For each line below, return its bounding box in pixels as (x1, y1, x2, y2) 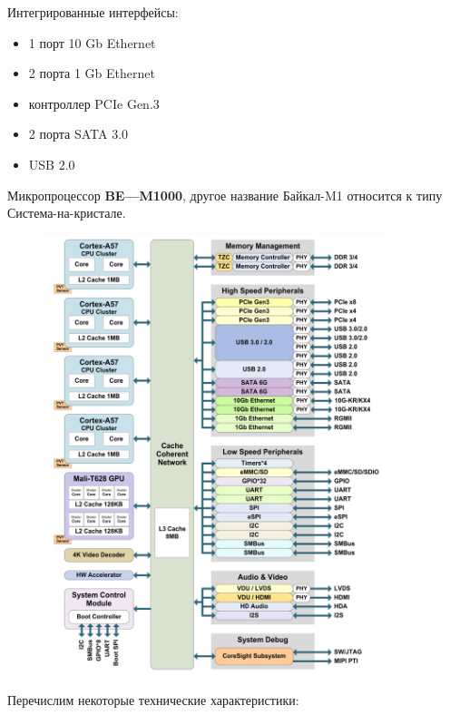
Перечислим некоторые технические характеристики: (7, 691, 299, 710)
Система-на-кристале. (7, 203, 126, 222)
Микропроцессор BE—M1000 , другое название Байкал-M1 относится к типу (7, 185, 443, 204)
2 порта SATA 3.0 (28, 124, 129, 143)
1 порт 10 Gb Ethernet (28, 33, 156, 52)
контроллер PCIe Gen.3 (28, 93, 160, 113)
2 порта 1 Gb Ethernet (28, 64, 155, 83)
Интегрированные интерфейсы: (7, 3, 179, 21)
